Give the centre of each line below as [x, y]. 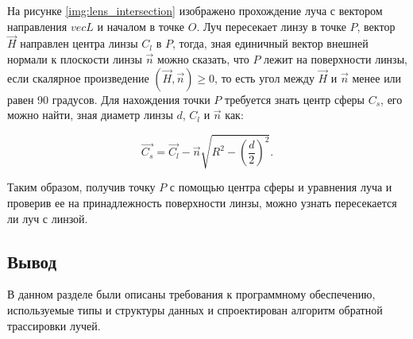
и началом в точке [141, 26]
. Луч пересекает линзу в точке [271, 26]
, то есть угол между [264, 77]
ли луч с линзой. [48, 218]
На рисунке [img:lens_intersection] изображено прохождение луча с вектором [195, 10]
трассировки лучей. [54, 325]
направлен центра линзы [79, 43]
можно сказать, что [203, 59]
